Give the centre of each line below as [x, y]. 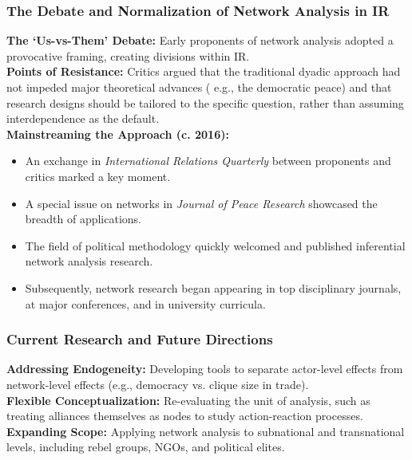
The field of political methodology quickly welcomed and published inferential [215, 245]
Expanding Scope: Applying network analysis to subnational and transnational [206, 431]
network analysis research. [89, 261]
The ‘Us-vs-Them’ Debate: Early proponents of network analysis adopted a [200, 40]
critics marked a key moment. [98, 176]
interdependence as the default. [83, 118]
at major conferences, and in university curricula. [145, 303]
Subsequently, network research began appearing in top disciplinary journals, [213, 287]
